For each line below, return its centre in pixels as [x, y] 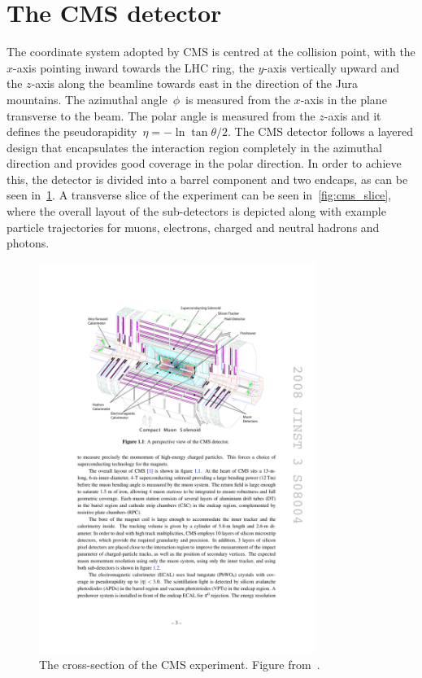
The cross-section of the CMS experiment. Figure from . [180, 665]
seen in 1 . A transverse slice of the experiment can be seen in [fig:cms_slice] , [199, 195]
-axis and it [352, 115]
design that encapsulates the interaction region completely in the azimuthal [194, 147]
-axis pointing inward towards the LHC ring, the [134, 67]
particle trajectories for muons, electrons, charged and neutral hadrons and [193, 227]
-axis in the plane [344, 99]
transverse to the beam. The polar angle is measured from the [161, 115]
